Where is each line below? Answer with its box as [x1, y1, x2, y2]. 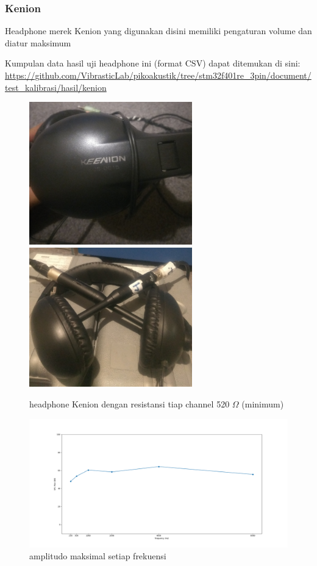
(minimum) [241, 398, 284, 410]
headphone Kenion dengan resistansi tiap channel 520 [29, 398, 230, 410]
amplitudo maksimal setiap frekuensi [29, 550, 166, 562]
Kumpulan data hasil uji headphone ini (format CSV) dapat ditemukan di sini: [5, 57, 301, 70]
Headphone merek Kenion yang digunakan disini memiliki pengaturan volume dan [5, 24, 312, 37]
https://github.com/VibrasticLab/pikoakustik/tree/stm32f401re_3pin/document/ [5, 69, 312, 81]
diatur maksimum [5, 36, 71, 49]
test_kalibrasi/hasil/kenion [5, 81, 107, 93]
